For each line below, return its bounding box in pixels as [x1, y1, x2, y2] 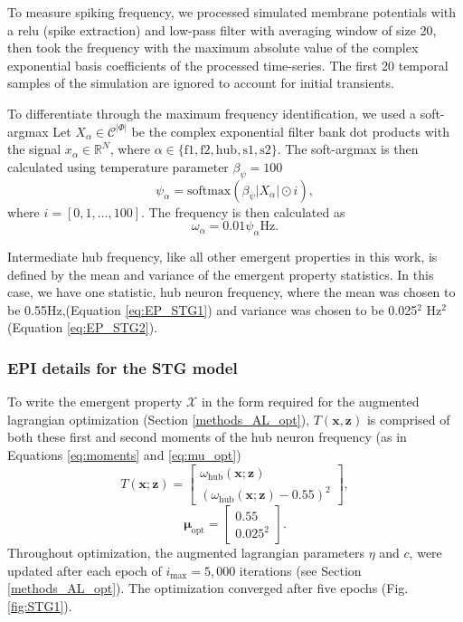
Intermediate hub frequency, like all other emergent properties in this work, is [7, 246, 438, 265]
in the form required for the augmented [201, 392, 420, 411]
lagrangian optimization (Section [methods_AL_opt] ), [7, 409, 310, 428]
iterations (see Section [239, 560, 362, 579]
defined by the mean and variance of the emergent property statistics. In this [7, 264, 434, 283]
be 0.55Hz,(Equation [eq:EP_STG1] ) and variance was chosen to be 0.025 [7, 300, 418, 319]
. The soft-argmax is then [277, 139, 419, 158]
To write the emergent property [7, 392, 183, 411]
